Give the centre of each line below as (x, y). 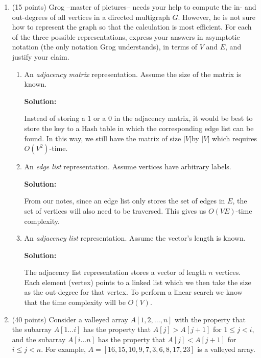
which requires (234, 138)
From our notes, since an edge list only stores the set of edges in (125, 201)
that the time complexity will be (75, 302)
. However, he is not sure (217, 17)
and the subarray (39, 339)
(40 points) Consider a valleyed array (70, 319)
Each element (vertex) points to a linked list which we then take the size (138, 282)
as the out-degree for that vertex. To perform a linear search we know (133, 292)
